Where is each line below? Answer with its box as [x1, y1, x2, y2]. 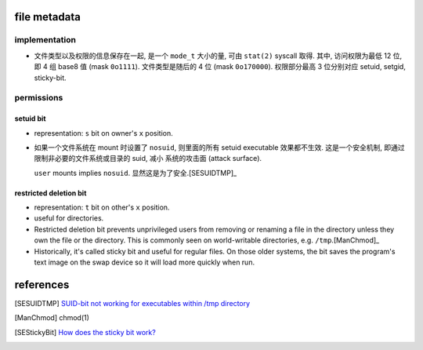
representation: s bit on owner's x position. [34, 128, 174, 137]
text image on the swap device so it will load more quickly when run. [34, 257, 255, 267]
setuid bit [14, 114, 46, 123]
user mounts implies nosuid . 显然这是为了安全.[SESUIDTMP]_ [34, 168, 237, 177]
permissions [14, 93, 63, 104]
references [14, 278, 70, 291]
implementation [14, 35, 76, 46]
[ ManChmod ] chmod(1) [14, 313, 90, 323]
